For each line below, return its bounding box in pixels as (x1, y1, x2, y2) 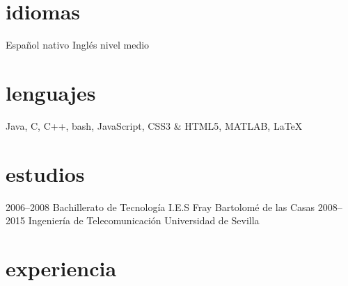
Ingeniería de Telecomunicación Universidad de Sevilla (28, 213, 260, 228)
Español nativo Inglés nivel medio (6, 37, 150, 52)
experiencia (6, 253, 117, 282)
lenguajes (6, 78, 96, 106)
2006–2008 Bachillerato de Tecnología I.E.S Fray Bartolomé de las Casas (6, 199, 315, 214)
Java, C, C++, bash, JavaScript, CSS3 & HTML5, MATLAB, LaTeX (6, 118, 303, 133)
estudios (6, 159, 85, 187)
